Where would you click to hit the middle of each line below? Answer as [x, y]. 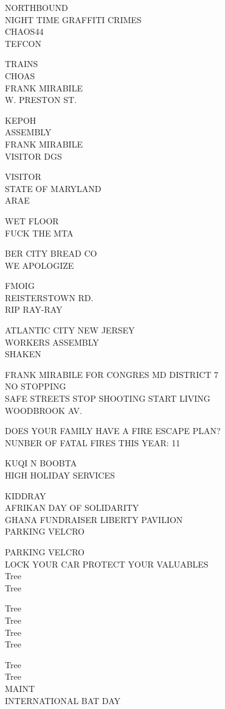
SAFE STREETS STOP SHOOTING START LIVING [108, 398]
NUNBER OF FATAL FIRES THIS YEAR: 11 [93, 442]
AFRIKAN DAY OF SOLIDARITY [72, 508]
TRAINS [22, 64]
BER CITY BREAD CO [51, 253]
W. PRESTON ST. [41, 100]
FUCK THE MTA [39, 233]
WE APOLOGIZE [40, 265]
